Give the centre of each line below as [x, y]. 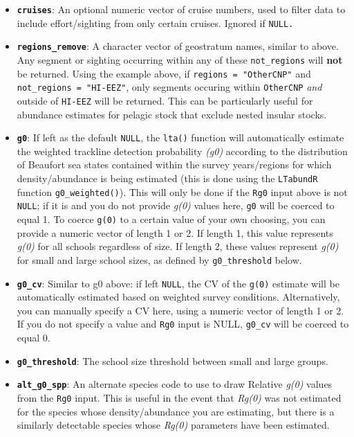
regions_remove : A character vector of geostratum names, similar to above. [178, 46]
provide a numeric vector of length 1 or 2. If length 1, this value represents [175, 232]
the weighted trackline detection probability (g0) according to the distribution [182, 151]
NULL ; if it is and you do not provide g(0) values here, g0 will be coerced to [176, 205]
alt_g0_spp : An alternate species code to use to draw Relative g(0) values [175, 384]
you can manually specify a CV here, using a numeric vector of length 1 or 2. [180, 310]
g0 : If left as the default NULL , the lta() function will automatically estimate [180, 137]
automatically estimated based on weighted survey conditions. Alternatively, [178, 297]
